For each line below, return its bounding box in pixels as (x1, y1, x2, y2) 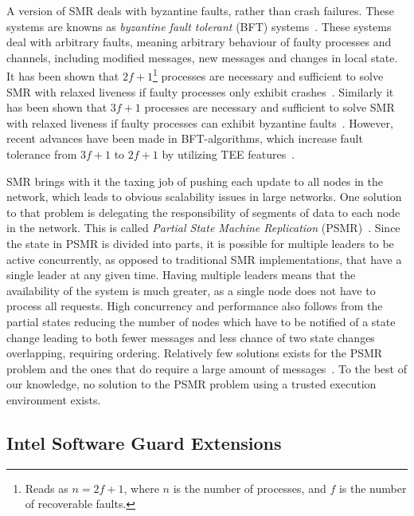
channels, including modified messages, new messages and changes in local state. (6, 49, 398, 65)
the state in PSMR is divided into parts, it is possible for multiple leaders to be (6, 234, 394, 251)
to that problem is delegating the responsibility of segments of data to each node (6, 203, 400, 220)
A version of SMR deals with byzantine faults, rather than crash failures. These (6, 2, 394, 18)
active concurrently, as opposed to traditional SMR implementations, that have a (6, 250, 402, 267)
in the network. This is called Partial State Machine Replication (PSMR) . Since (6, 219, 400, 236)
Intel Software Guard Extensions (6, 430, 282, 455)
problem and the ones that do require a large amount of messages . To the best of (6, 360, 407, 376)
